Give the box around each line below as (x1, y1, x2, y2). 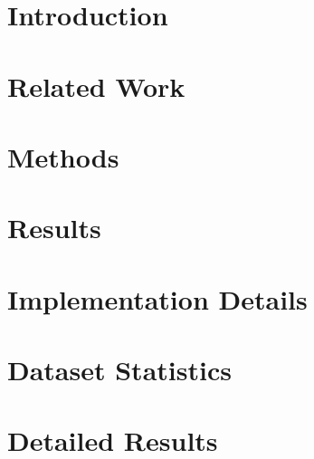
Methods (7, 138, 119, 175)
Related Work (7, 67, 186, 104)
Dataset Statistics (7, 351, 232, 388)
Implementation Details (7, 280, 308, 317)
